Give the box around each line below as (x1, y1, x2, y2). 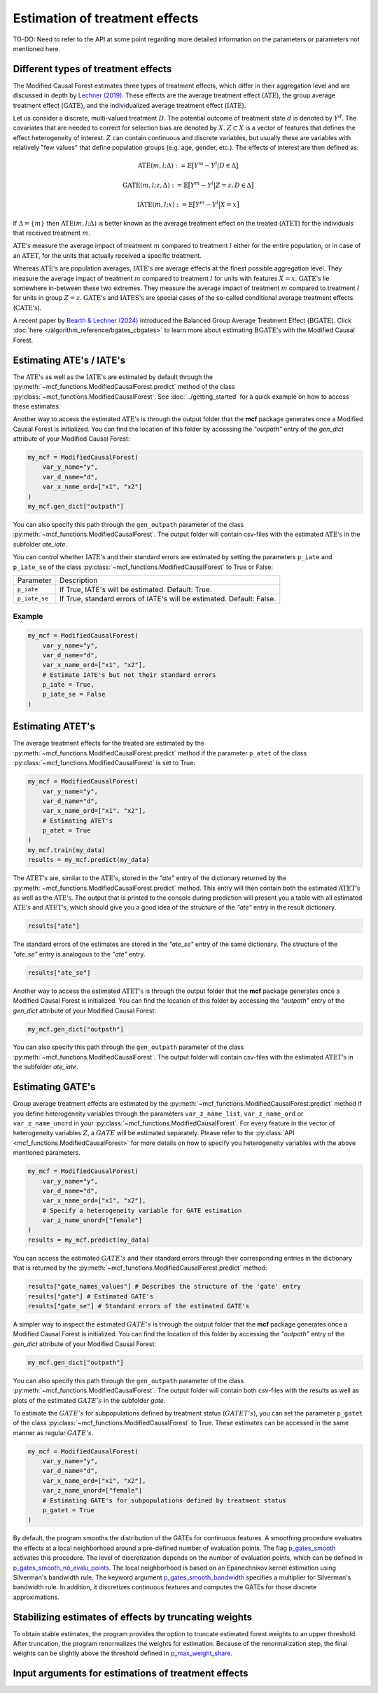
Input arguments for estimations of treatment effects (13, 1668, 248, 1680)
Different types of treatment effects (13, 63, 172, 75)
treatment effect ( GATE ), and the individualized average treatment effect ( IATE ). (13, 101, 246, 109)
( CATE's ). (13, 303, 42, 312)
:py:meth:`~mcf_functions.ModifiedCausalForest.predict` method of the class (13, 383, 235, 391)
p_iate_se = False (42, 690, 106, 699)
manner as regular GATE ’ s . (13, 1428, 94, 1437)
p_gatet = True (42, 1507, 94, 1514)
